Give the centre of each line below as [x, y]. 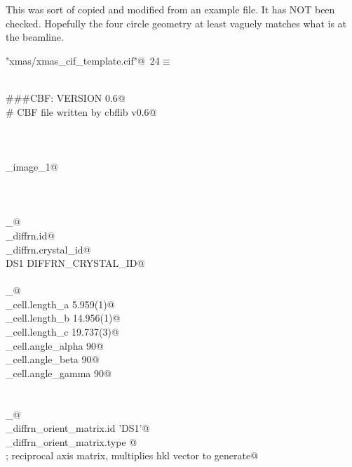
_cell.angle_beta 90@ [53, 359]
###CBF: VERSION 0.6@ [66, 97]
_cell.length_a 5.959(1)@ [60, 304]
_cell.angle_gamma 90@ [59, 373]
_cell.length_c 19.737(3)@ [62, 332]
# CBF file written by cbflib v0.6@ [81, 111]
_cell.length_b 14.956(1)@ [63, 318]
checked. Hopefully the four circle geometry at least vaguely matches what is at [176, 23]
